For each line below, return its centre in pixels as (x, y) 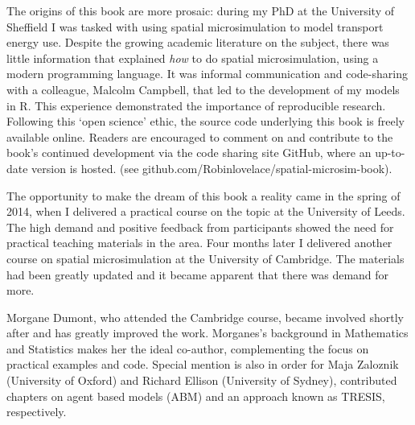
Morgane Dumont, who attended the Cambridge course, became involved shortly (205, 317)
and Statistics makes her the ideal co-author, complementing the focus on (188, 348)
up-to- (390, 153)
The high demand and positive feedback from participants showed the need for (200, 227)
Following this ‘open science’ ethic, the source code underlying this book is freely (205, 121)
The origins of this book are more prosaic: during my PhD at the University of (201, 10)
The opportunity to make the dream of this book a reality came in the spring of (203, 195)
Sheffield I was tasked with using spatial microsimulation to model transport (195, 26)
